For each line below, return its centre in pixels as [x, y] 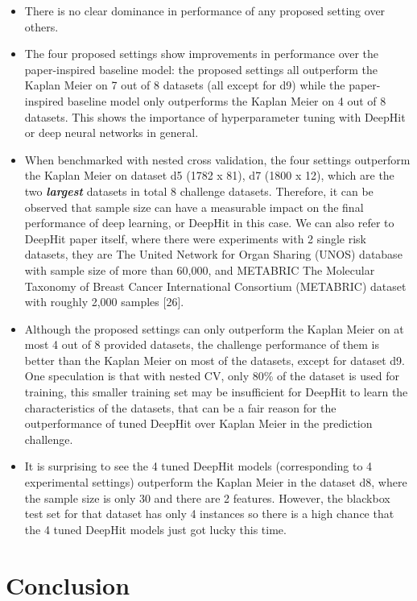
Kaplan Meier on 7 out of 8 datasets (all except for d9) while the [185, 85]
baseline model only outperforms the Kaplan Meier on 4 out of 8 [227, 100]
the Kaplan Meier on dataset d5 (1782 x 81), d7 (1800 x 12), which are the [209, 175]
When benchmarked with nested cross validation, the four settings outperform [217, 159]
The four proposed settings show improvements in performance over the [202, 54]
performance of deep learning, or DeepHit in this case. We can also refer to [209, 223]
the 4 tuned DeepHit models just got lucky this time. [155, 529]
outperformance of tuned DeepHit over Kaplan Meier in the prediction [198, 423]
